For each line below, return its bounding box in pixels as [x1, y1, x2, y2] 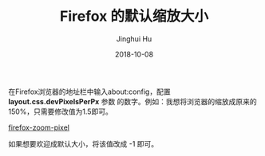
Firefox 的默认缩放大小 [59, 7, 209, 25]
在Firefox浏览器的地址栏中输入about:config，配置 [8, 87, 171, 96]
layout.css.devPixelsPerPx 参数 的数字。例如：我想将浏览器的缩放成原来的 [8, 96, 257, 106]
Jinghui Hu [116, 33, 152, 44]
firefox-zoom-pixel [8, 123, 70, 132]
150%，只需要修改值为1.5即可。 [8, 107, 113, 116]
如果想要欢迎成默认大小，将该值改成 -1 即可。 [8, 138, 159, 148]
